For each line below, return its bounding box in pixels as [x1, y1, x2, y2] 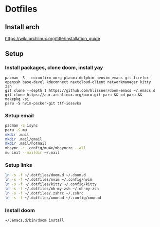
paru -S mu [5, 127, 27, 132]
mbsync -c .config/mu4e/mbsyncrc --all [5, 146, 86, 151]
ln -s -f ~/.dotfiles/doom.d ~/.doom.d [5, 173, 86, 178]
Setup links [5, 162, 33, 169]
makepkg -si [5, 96, 29, 102]
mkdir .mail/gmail [5, 137, 42, 141]
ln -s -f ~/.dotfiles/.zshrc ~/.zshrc [5, 191, 84, 195]
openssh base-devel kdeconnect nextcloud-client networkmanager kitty [5, 79, 151, 85]
